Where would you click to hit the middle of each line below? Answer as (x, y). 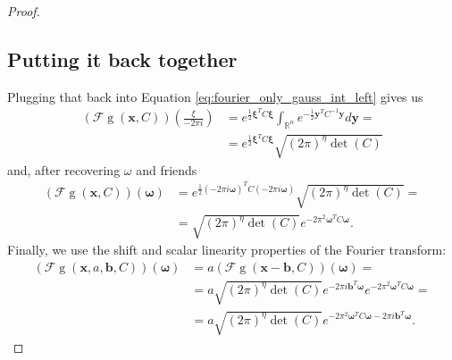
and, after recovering (64, 169)
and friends (167, 169)
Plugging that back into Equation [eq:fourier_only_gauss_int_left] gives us (215, 96)
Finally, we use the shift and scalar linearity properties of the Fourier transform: (227, 250)
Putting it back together (122, 59)
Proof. (24, 11)
